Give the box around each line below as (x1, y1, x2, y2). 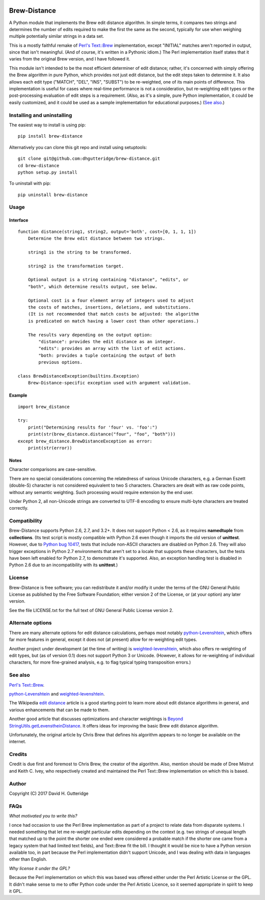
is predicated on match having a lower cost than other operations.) (27, 318, 199, 324)
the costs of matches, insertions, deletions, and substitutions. (27, 304, 191, 310)
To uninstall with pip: (9, 180, 51, 186)
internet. (9, 739, 26, 745)
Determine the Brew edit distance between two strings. (27, 236, 165, 241)
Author (9, 780, 26, 787)
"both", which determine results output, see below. (27, 284, 158, 290)
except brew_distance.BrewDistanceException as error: (18, 438, 153, 444)
